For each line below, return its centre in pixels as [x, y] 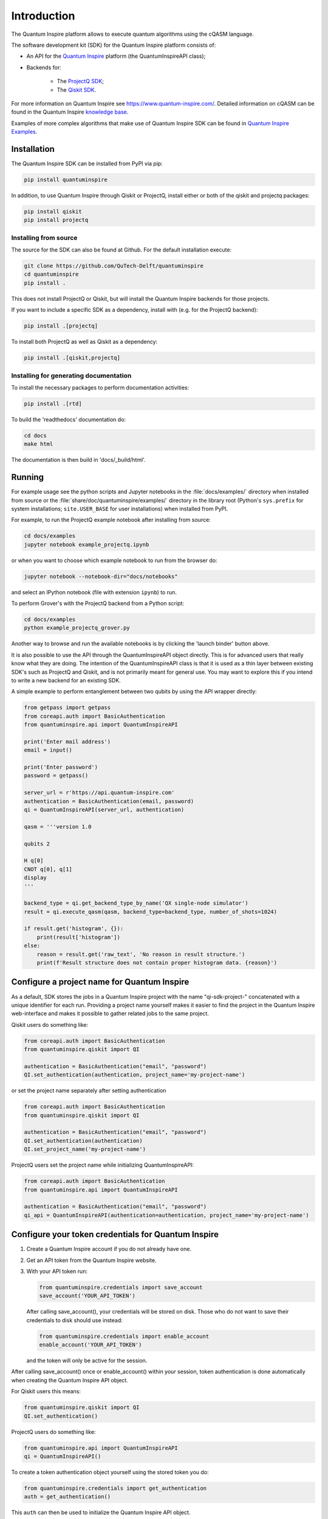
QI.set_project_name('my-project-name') [85, 1149]
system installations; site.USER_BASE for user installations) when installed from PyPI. [120, 509]
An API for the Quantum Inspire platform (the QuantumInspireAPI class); [116, 56]
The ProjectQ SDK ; [80, 81]
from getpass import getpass [67, 708]
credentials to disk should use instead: [74, 1320]
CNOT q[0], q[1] [48, 869]
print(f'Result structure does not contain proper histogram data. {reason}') [157, 963]
